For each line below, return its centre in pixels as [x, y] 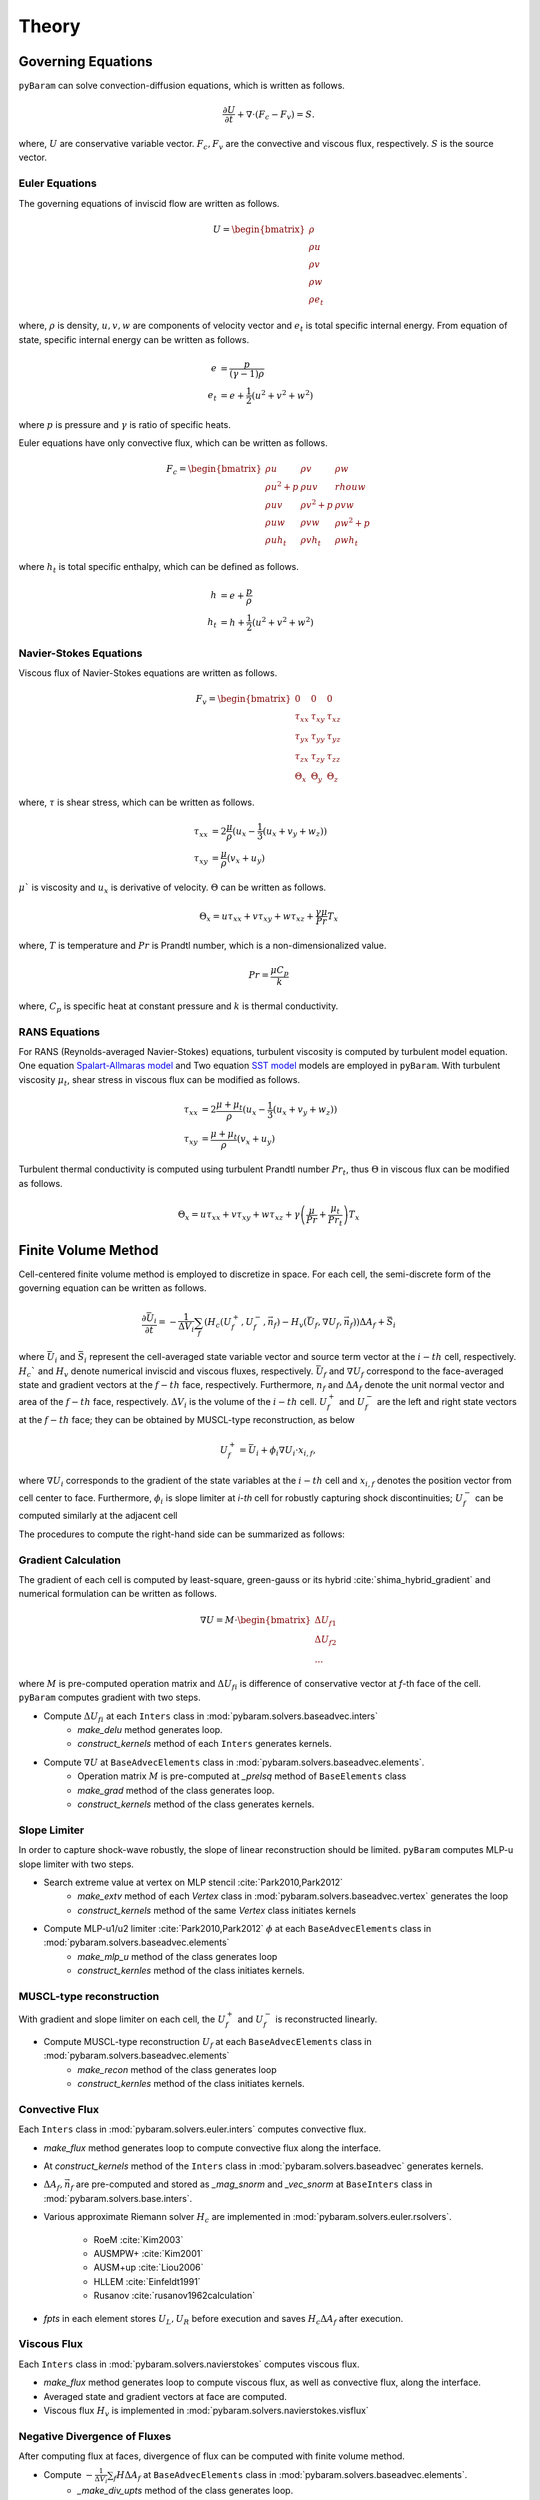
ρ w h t [347, 542]
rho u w [351, 486]
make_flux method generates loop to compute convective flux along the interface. [212, 2147]
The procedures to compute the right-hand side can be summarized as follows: [181, 1534]
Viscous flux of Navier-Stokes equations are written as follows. [148, 673]
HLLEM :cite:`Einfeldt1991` [147, 2281]
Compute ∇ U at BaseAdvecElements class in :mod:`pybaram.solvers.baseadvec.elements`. [234, 1762]
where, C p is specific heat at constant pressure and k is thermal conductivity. [178, 1007]
